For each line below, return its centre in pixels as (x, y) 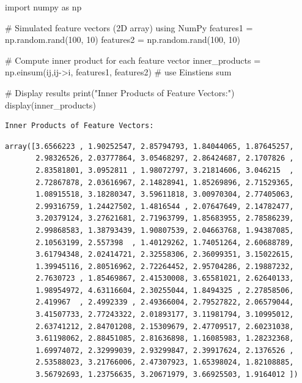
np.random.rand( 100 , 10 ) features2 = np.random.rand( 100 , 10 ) (123, 40)
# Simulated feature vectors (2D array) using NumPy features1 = (129, 27)
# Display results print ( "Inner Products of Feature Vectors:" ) (120, 92)
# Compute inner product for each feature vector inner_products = (133, 60)
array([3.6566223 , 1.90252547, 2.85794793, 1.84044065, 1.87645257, (149, 146)
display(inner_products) (50, 104)
